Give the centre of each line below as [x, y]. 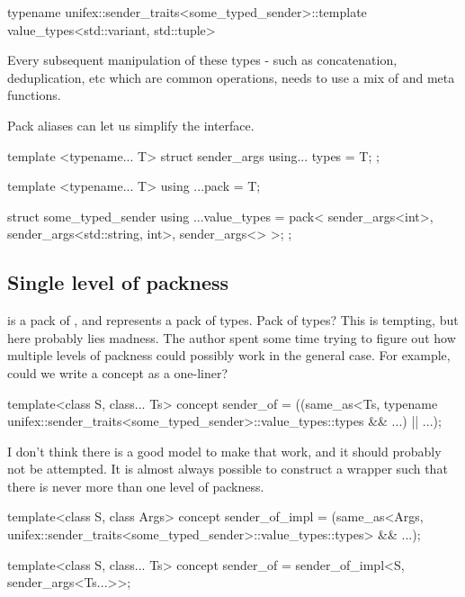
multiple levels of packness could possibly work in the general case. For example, [229, 355]
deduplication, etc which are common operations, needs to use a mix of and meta [231, 77]
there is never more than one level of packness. [136, 486]
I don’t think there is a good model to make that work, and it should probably [224, 451]
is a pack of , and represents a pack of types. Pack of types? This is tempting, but [233, 320]
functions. [34, 95]
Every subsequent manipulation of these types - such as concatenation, [202, 60]
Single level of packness [118, 282]
